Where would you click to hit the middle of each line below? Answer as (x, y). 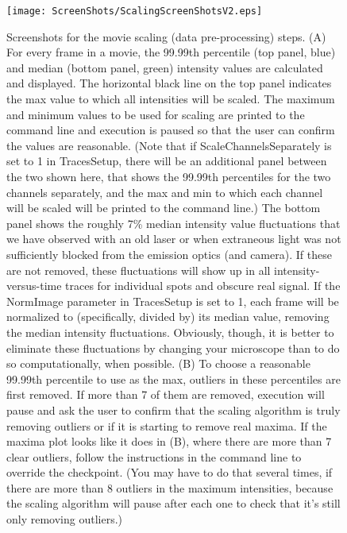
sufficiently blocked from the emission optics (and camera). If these (169, 254)
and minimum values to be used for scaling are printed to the (156, 114)
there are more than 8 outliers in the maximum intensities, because (170, 487)
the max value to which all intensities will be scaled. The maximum (171, 99)
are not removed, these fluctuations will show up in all (139, 270)
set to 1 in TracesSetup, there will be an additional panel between (167, 161)
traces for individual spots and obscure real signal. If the (203, 286)
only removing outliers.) (65, 519)
